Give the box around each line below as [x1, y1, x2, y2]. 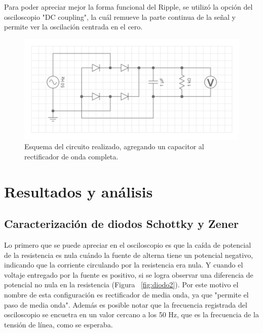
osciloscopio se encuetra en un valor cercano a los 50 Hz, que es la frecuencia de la [4, 309, 259, 320]
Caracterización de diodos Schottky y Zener [4, 216, 239, 231]
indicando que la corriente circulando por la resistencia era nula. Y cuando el [4, 259, 243, 270]
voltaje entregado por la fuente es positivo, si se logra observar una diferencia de [4, 269, 253, 280]
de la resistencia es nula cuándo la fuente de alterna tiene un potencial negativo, [4, 249, 253, 260]
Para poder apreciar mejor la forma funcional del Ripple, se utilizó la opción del [4, 2, 253, 12]
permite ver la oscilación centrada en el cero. [4, 21, 143, 32]
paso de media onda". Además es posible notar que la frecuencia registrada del [4, 299, 247, 310]
